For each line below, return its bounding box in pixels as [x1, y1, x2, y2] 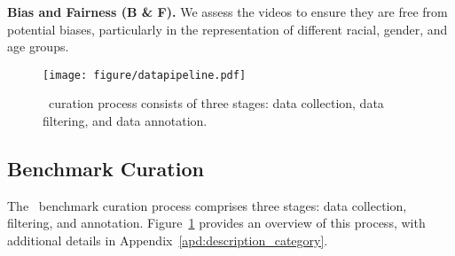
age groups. [7, 37, 69, 56]
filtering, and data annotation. [43, 112, 208, 130]
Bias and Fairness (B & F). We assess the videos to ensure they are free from [7, 3, 448, 20]
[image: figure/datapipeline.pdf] [43, 68, 247, 81]
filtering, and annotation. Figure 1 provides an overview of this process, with [7, 213, 426, 232]
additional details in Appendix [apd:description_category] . [7, 231, 328, 250]
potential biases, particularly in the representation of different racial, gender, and [7, 19, 448, 38]
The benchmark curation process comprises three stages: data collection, [7, 196, 407, 214]
